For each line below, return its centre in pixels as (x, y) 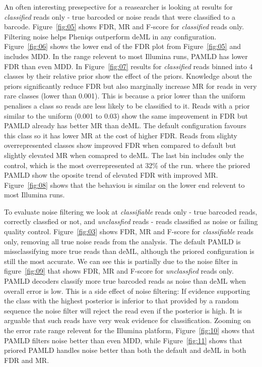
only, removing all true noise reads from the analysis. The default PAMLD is (122, 241)
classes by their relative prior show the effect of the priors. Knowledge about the (128, 76)
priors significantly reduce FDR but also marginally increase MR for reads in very (130, 86)
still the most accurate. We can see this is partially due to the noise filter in (121, 261)
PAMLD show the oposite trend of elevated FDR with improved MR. (111, 175)
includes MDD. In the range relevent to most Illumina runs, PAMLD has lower (126, 56)
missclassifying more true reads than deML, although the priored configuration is (129, 251)
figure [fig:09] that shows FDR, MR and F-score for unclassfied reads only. (119, 271)
